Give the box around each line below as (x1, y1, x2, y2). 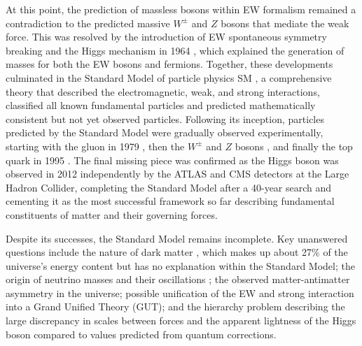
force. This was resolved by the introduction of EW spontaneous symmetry (6, 29, 327, 44)
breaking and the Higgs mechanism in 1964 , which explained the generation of (6, 43, 344, 57)
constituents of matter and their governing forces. (6, 207, 218, 222)
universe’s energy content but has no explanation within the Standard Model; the (6, 258, 355, 273)
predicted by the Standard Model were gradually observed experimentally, (6, 125, 323, 140)
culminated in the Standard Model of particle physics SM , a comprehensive (6, 70, 332, 85)
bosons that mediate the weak (221, 15, 349, 30)
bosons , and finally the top (235, 138, 353, 153)
